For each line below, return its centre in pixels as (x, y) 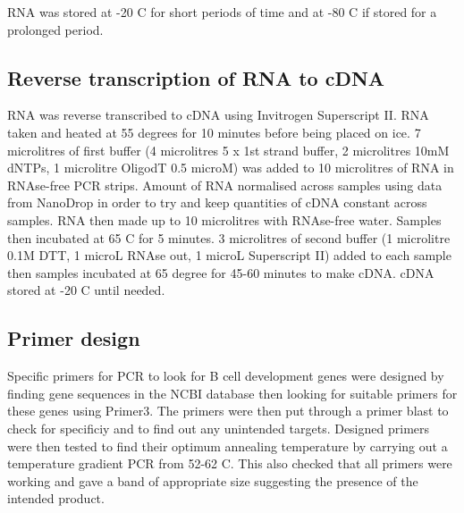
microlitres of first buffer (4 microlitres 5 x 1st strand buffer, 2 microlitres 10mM (228, 150)
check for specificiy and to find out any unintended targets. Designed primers (219, 428)
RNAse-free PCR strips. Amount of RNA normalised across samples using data (225, 185)
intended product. (56, 498)
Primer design (74, 338)
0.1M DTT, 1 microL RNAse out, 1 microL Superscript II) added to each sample (229, 255)
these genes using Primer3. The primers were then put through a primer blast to (228, 411)
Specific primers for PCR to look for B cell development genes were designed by (226, 376)
